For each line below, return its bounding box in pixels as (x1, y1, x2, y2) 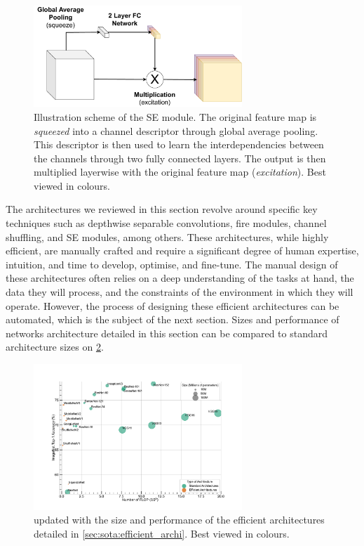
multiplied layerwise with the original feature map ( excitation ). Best (34, 164, 326, 179)
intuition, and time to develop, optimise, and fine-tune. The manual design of (6, 256, 338, 271)
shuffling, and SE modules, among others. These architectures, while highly (6, 229, 329, 244)
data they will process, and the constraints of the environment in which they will (6, 285, 353, 299)
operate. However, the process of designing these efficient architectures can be (6, 298, 339, 313)
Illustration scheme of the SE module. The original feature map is (34, 109, 317, 124)
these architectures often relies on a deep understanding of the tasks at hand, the (6, 271, 354, 285)
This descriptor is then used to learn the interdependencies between (34, 137, 324, 152)
